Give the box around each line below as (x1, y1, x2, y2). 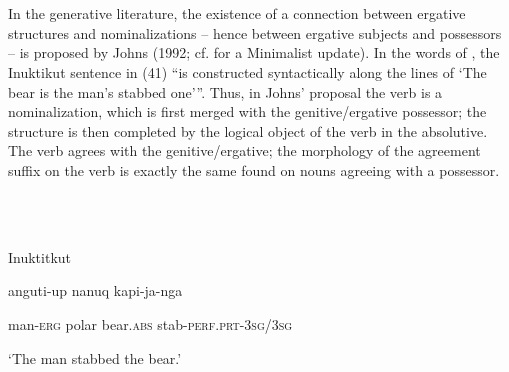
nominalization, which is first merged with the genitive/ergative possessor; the (8, 101, 487, 122)
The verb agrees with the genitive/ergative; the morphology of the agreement (8, 140, 481, 161)
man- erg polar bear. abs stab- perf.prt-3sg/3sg (8, 313, 293, 334)
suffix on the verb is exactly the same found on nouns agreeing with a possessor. (8, 159, 500, 180)
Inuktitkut (8, 246, 72, 267)
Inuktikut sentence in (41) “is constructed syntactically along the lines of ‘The (8, 61, 487, 82)
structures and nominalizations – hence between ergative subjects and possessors (8, 22, 502, 43)
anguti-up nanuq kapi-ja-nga (8, 280, 183, 301)
